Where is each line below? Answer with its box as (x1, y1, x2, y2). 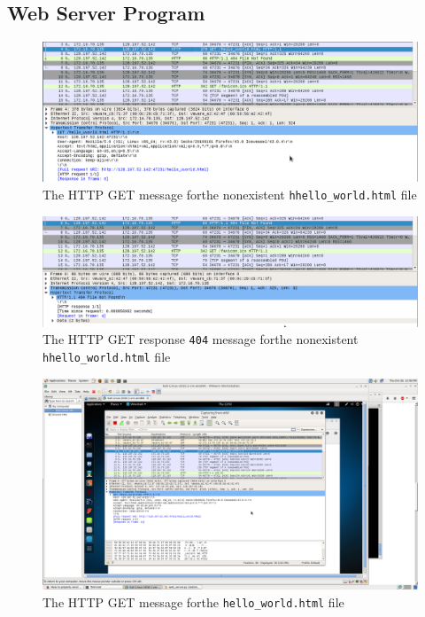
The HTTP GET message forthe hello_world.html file (42, 592, 344, 611)
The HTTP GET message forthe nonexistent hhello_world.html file (42, 184, 417, 203)
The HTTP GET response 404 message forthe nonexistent (42, 330, 359, 348)
